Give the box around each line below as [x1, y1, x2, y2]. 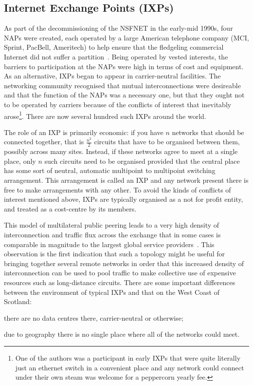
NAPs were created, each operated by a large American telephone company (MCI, [4, 32, 249, 42]
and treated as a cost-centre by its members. [4, 203, 137, 213]
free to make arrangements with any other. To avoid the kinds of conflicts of [4, 184, 231, 194]
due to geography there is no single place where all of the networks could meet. [4, 329, 240, 339]
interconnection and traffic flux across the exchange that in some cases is [4, 229, 221, 239]
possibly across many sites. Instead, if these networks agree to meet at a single [4, 146, 238, 156]
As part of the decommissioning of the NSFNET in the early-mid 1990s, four [4, 23, 233, 33]
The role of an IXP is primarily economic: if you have [4, 127, 163, 137]
